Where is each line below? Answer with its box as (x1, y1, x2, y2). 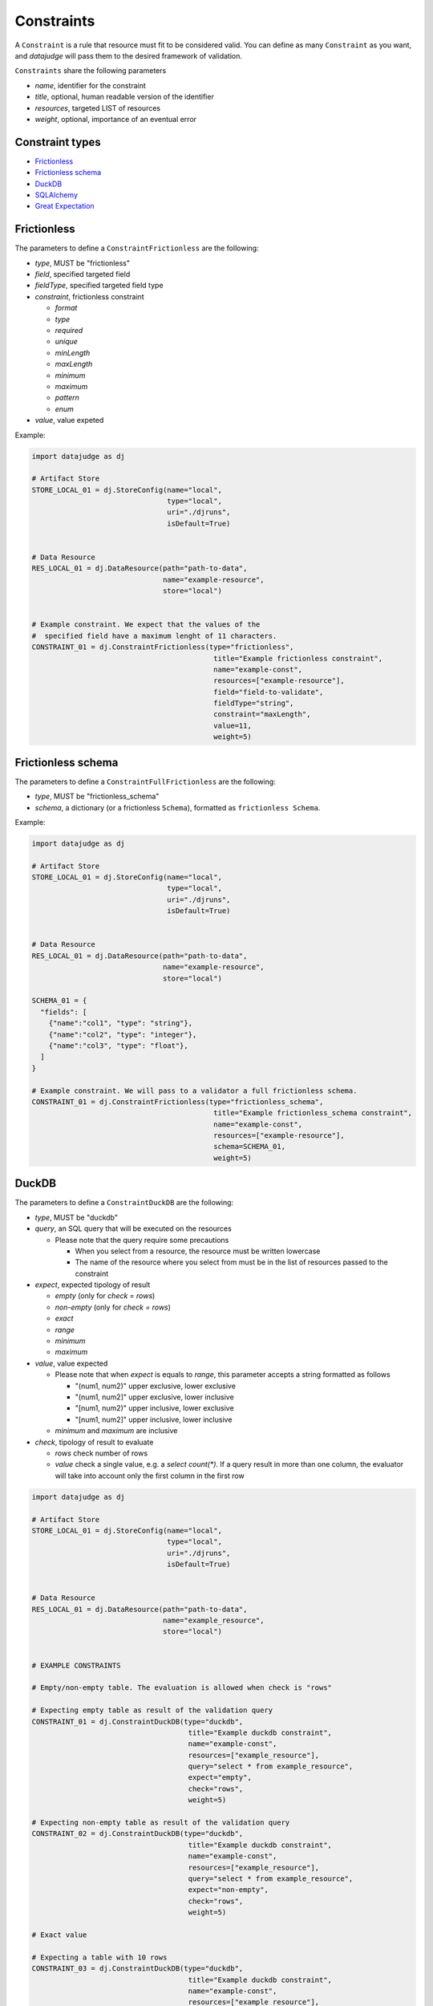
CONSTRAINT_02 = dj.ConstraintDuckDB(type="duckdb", (31, 1829, 244, 1838)
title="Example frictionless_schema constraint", (213, 1108, 413, 1118)
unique (55, 337, 78, 347)
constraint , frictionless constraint (34, 291, 144, 301)
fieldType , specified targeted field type (34, 281, 164, 290)
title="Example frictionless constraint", (213, 654, 383, 663)
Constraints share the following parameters (14, 66, 167, 75)
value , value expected (34, 1358, 108, 1368)
